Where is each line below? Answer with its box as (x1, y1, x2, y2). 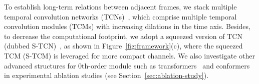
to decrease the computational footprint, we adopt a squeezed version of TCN (4, 30, 242, 41)
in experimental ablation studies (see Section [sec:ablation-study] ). (4, 70, 209, 80)
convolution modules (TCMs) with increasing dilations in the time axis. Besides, (4, 21, 250, 31)
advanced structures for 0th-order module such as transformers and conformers (4, 60, 250, 70)
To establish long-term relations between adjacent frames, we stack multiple (4, 1, 237, 11)
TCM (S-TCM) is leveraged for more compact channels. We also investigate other (4, 50, 255, 60)
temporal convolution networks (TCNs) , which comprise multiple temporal (4, 11, 237, 21)
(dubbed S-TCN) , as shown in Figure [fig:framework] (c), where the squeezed (4, 40, 243, 51)
